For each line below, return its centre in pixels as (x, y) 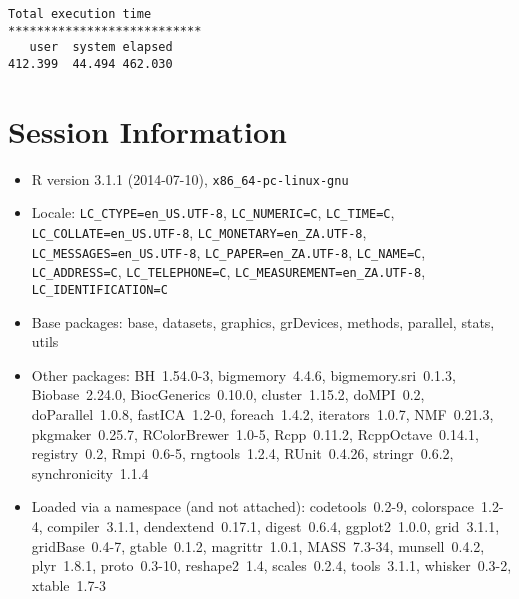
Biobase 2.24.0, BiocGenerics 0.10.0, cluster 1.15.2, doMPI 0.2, (228, 394)
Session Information (147, 130)
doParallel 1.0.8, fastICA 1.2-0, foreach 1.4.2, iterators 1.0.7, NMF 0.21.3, (262, 414)
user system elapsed (101, 47)
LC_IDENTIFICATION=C (99, 290)
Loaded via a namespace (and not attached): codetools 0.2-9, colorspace (253, 506)
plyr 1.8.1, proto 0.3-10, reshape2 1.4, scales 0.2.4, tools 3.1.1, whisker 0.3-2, (271, 565)
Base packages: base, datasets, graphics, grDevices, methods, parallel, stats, (263, 321)
